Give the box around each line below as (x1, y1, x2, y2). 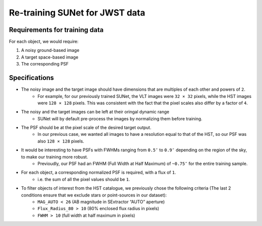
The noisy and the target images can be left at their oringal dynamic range (21, 109, 169, 115)
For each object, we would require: (9, 39, 79, 45)
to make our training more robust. (21, 154, 88, 160)
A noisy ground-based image (21, 48, 80, 53)
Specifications (9, 74, 54, 82)
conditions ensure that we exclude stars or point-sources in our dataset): (21, 192, 167, 198)
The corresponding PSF (21, 61, 69, 67)
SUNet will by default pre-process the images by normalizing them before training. (37, 115, 202, 121)
